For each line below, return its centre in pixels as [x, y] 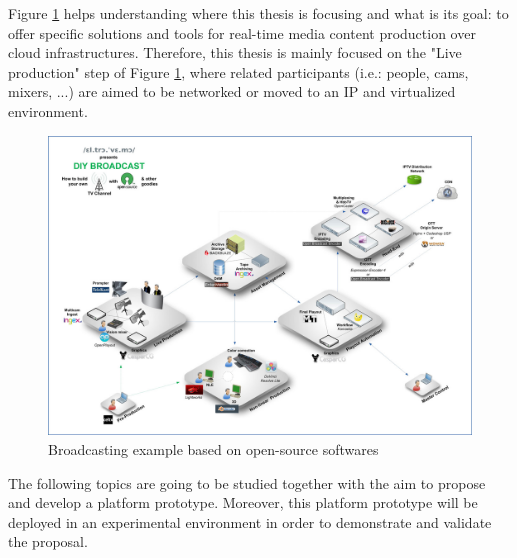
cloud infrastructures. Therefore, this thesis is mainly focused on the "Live [235, 52]
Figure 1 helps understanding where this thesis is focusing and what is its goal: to [258, 13]
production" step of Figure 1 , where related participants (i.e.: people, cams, [238, 71]
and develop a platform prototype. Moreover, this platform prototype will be [243, 502]
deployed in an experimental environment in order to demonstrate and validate [250, 521]
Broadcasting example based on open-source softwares [213, 448]
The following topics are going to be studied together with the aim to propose [247, 482]
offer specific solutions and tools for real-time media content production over [242, 32]
